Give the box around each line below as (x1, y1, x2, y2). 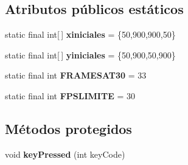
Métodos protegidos (5, 119, 132, 138)
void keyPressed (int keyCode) (5, 147, 125, 160)
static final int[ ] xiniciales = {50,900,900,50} (5, 28, 176, 41)
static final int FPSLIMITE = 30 (5, 89, 135, 102)
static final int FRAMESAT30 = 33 (5, 69, 147, 82)
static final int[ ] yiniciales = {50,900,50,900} (5, 48, 176, 61)
